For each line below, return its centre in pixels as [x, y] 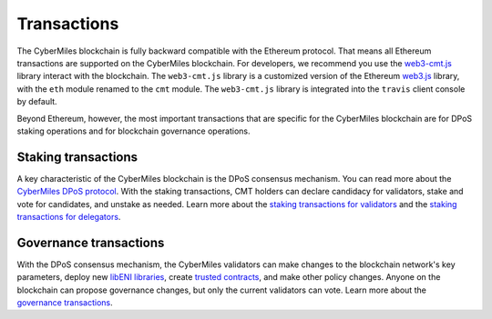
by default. [37, 102]
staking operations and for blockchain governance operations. [133, 131]
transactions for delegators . [69, 216]
